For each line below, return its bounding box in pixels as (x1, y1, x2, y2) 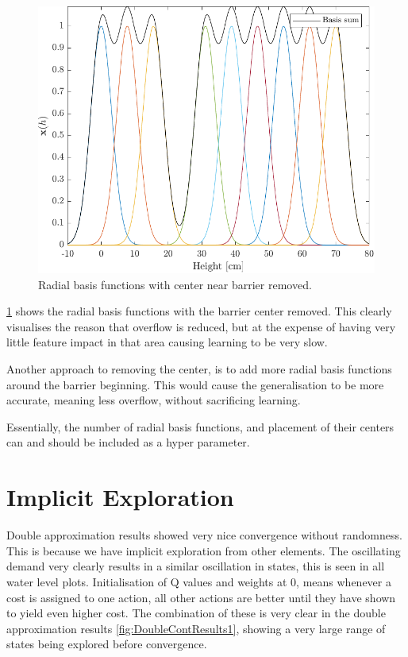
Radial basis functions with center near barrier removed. (38, 276, 312, 292)
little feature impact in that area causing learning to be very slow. (6, 334, 328, 350)
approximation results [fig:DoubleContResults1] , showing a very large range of (6, 620, 386, 636)
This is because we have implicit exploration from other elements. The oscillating (6, 542, 401, 558)
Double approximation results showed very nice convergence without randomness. (6, 527, 402, 543)
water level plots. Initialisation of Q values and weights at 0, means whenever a (6, 573, 391, 589)
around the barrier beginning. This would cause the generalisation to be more (6, 376, 384, 392)
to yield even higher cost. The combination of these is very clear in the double (6, 605, 386, 621)
